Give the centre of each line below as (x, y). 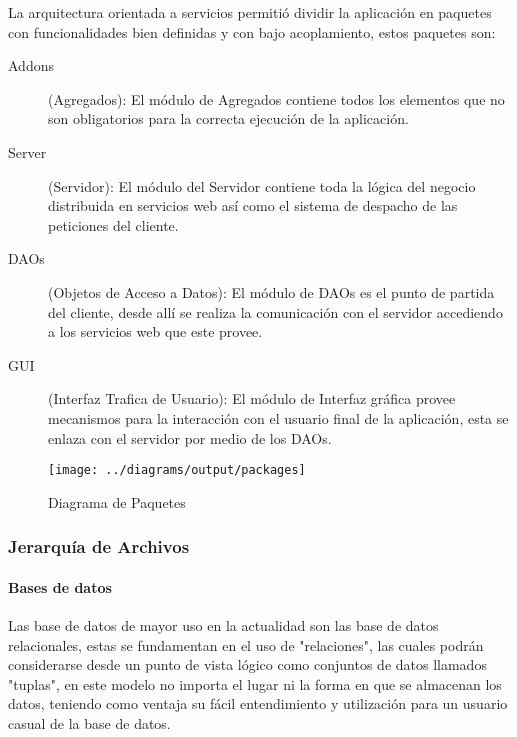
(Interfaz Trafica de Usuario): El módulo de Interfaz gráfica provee (252, 398)
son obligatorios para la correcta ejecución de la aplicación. (228, 118)
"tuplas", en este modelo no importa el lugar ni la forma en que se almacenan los (255, 683)
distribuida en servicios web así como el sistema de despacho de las (253, 205)
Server (27, 151)
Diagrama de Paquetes (117, 501)
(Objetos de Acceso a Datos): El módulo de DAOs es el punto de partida (271, 291)
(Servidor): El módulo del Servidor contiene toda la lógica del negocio (262, 185)
